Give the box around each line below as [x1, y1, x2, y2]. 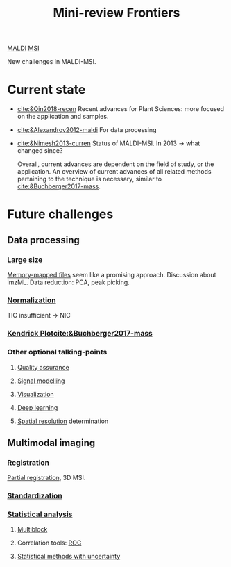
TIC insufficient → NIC [7, 311, 71, 320]
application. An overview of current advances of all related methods [17, 167, 212, 176]
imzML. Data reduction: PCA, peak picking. [7, 278, 130, 286]
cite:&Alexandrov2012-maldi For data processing [17, 126, 157, 134]
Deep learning [17, 403, 58, 411]
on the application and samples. [17, 113, 109, 121]
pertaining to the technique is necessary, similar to [17, 175, 162, 183]
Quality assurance [17, 363, 69, 371]
